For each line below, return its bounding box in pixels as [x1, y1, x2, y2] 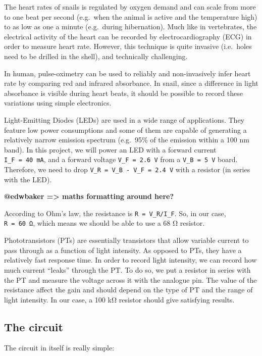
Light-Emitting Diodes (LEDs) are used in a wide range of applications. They [4, 114, 245, 125]
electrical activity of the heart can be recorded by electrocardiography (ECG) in [4, 31, 252, 41]
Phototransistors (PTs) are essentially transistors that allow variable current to [4, 235, 249, 245]
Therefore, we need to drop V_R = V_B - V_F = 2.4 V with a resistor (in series [4, 164, 250, 174]
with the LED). [4, 174, 52, 184]
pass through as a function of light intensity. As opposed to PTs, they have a [4, 244, 242, 255]
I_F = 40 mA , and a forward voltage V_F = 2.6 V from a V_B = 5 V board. [4, 154, 238, 165]
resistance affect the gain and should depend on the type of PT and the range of [4, 284, 253, 295]
